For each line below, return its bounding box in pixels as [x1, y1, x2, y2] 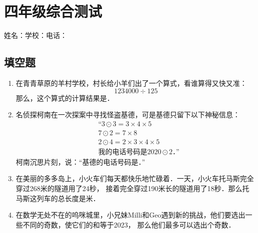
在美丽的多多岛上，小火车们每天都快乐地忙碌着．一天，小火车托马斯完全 [15, 173, 254, 184]
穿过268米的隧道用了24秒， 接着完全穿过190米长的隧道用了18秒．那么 [15, 183, 242, 194]
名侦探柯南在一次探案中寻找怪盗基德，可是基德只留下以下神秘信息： [15, 109, 240, 120]
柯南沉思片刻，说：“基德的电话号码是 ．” [15, 156, 145, 167]
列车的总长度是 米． [36, 193, 100, 203]
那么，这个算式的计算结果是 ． [15, 92, 114, 103]
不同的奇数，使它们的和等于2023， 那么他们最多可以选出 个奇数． [22, 219, 235, 230]
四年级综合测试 [4, 1, 102, 21]
